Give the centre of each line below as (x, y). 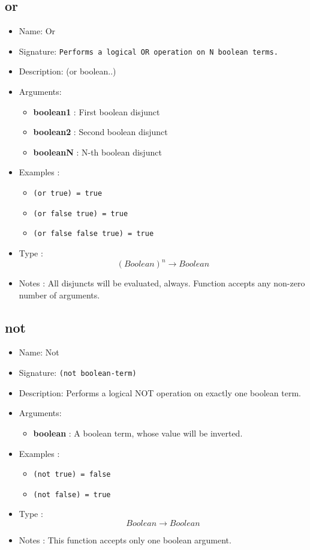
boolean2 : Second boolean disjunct (100, 132)
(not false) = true (72, 494)
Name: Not (39, 352)
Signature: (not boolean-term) (78, 373)
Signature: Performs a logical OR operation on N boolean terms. (148, 51)
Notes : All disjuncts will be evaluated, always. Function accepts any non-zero (162, 283)
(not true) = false (72, 475)
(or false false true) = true (94, 234)
